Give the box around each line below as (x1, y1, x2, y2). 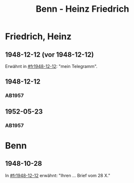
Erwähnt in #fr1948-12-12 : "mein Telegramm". (5, 64, 98, 69)
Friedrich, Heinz (5, 31, 72, 42)
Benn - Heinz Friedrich (35, 3, 130, 15)
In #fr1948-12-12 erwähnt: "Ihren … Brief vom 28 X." (5, 172, 110, 178)
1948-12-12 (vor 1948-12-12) (5, 50, 94, 59)
